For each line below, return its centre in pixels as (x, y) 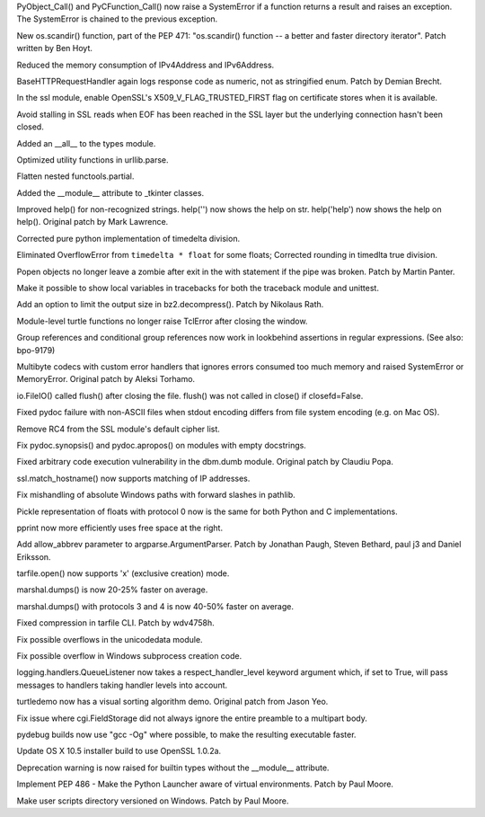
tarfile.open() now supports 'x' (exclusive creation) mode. (123, 573)
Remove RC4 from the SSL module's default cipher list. (118, 429)
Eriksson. (34, 556)
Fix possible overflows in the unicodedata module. (110, 639)
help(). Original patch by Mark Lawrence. (93, 222)
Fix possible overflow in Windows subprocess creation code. (129, 656)
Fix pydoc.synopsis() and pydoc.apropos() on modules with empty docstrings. (162, 445)
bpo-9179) (36, 350)
